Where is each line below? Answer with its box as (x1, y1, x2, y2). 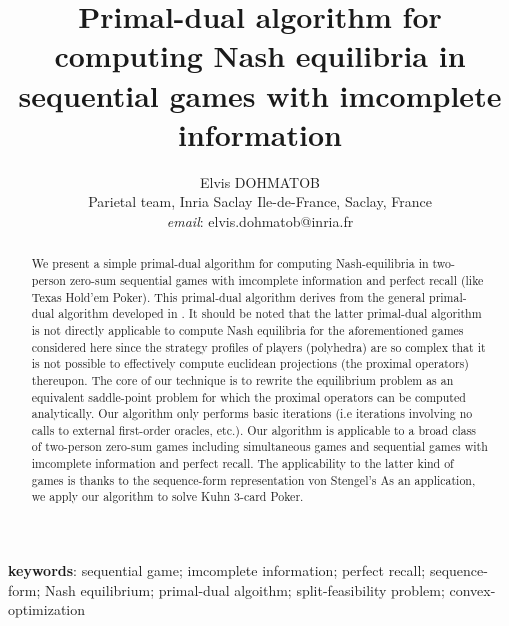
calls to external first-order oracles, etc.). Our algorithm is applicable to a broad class (31, 421, 477, 438)
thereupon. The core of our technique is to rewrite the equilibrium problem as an (31, 371, 454, 388)
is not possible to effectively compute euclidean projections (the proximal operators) (31, 355, 469, 372)
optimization (8, 599, 86, 620)
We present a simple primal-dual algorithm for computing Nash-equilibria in (31, 255, 429, 272)
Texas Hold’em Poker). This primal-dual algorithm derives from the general (31, 288, 426, 305)
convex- (449, 579, 496, 600)
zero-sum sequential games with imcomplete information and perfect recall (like (69, 271, 484, 288)
